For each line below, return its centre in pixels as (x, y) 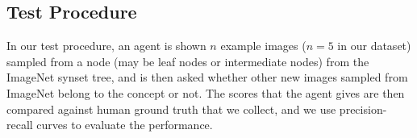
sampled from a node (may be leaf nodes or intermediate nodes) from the (188, 61)
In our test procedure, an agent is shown (106, 46)
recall (20, 125)
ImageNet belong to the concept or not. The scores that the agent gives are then (206, 92)
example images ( (263, 46)
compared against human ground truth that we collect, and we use (171, 109)
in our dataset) (374, 46)
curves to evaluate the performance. (125, 125)
